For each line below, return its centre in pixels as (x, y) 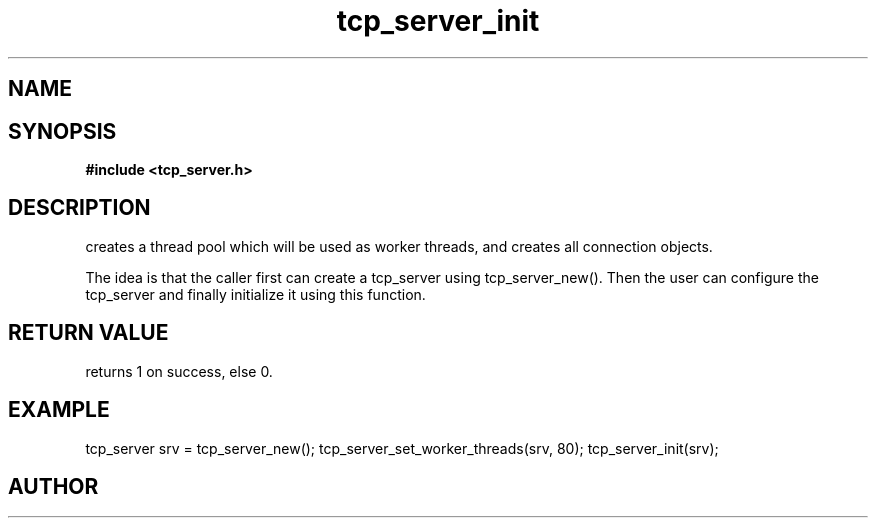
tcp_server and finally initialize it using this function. (255, 294)
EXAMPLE (59, 410)
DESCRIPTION (79, 208)
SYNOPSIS (62, 131)
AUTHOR (53, 486)
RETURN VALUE (88, 333)
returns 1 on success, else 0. (179, 371)
